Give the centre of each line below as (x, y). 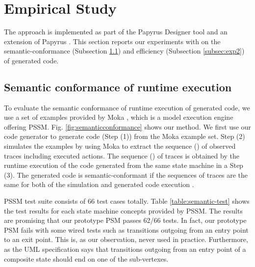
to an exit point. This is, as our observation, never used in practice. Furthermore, (126, 239)
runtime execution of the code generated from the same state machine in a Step (124, 165)
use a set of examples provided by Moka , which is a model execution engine (119, 117)
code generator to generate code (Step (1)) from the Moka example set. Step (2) (125, 136)
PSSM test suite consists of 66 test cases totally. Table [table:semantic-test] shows (127, 201)
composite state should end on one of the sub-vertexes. (86, 258)
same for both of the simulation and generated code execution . (99, 184)
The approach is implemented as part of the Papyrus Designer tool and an (116, 32)
